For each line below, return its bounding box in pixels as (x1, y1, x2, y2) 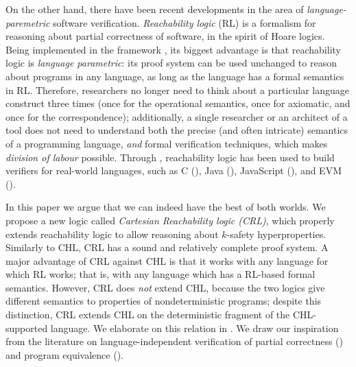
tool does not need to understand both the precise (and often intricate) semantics (5, 123, 348, 137)
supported (5, 320, 48, 335)
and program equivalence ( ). (5, 347, 123, 362)
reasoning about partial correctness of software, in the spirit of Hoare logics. (5, 29, 325, 43)
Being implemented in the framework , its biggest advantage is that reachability (5, 42, 341, 56)
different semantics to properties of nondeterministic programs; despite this (5, 294, 322, 308)
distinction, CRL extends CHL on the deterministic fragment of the (5, 307, 290, 322)
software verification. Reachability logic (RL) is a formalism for (53, 15, 316, 29)
